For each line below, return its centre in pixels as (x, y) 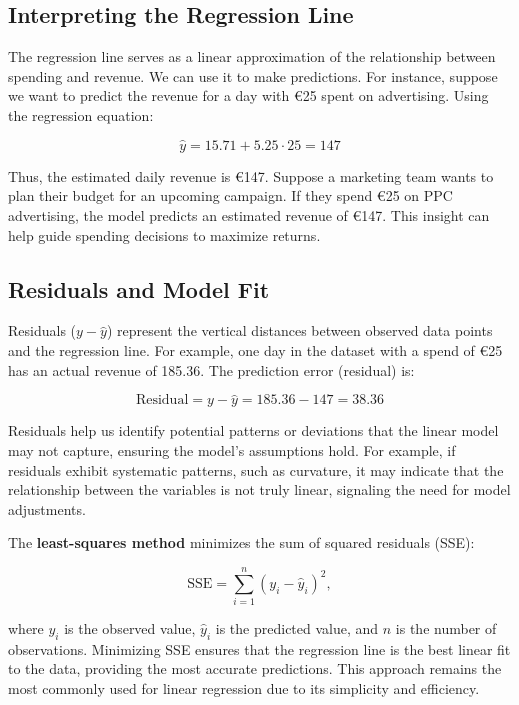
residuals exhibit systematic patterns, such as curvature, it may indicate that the (256, 469)
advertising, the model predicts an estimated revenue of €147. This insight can (249, 214)
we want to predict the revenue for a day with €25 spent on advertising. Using (248, 95)
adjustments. (47, 508)
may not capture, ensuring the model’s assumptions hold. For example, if (232, 449)
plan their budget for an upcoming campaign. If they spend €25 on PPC (230, 195)
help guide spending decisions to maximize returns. (164, 234)
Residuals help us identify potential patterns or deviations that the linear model (253, 430)
